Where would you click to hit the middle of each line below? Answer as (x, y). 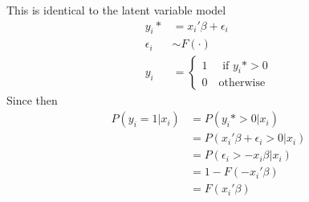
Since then (32, 100)
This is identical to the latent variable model (116, 10)
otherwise (242, 83)
